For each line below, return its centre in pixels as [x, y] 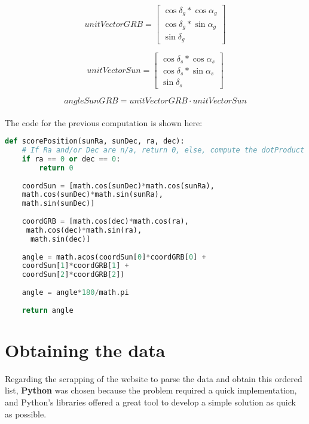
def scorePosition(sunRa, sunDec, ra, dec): [95, 141]
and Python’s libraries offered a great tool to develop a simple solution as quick [150, 402]
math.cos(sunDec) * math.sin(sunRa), [92, 195]
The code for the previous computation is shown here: [104, 122]
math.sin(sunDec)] [58, 204]
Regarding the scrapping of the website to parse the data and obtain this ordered [154, 378]
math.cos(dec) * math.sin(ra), [84, 230]
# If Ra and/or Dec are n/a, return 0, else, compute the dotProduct [163, 150]
